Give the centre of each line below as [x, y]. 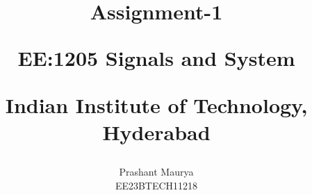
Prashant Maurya [156, 171]
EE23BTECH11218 [156, 185]
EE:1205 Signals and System [156, 58]
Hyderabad [156, 132]
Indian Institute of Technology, [156, 104]
